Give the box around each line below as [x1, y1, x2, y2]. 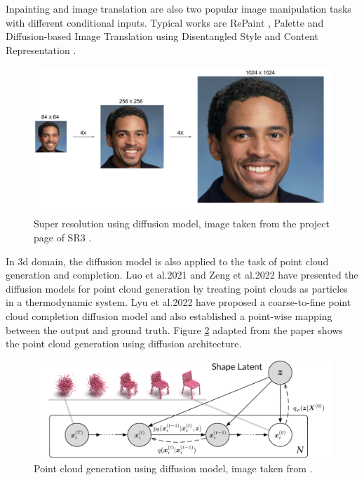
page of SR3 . [34, 230, 92, 245]
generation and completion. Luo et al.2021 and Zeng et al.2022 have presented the [6, 267, 358, 282]
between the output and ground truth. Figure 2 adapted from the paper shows [6, 322, 343, 337]
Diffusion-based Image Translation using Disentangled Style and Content [6, 29, 318, 44]
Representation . [6, 42, 76, 57]
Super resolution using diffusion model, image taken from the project [34, 216, 330, 231]
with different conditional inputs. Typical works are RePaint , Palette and [6, 15, 324, 29]
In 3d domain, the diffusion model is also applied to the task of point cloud [6, 253, 329, 268]
